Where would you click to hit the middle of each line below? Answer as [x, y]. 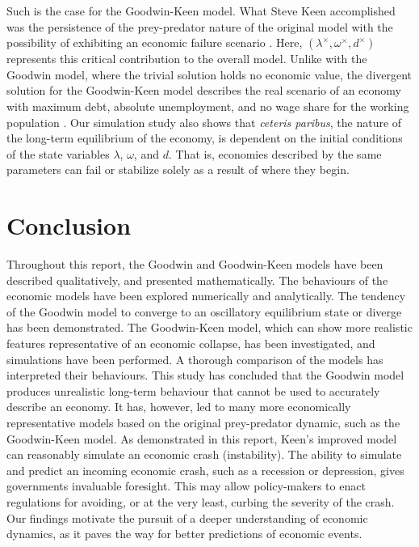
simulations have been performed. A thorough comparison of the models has [195, 359]
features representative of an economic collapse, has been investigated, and [191, 343]
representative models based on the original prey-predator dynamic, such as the [203, 422]
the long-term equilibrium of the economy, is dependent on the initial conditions [205, 138]
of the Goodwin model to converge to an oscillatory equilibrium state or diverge [204, 311]
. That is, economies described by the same [275, 153]
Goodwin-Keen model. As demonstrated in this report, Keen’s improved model [202, 438]
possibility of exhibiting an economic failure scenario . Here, [155, 42]
